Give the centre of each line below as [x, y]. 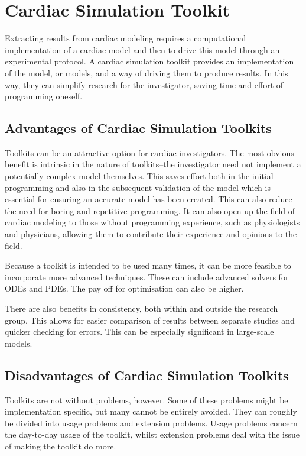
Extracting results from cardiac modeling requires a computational [126, 38]
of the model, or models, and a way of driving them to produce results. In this [147, 72]
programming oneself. [44, 96]
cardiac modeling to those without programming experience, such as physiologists [152, 222]
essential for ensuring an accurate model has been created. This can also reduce [149, 199]
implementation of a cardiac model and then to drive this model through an [142, 49]
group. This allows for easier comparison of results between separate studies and [150, 320]
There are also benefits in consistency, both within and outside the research [141, 308]
